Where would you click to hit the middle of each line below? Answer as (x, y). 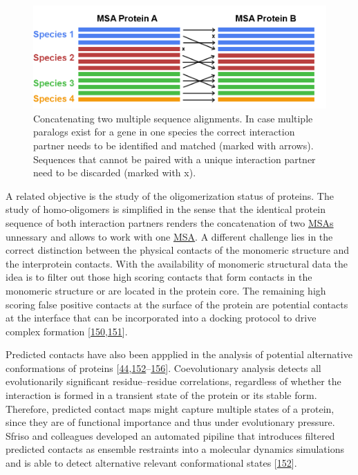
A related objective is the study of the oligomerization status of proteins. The (170, 195)
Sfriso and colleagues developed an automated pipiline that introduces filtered (170, 435)
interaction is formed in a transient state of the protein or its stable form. (161, 395)
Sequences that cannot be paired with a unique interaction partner (175, 159)
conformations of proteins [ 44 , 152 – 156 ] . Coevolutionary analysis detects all (163, 367)
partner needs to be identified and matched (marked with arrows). (173, 145)
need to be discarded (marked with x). (115, 173)
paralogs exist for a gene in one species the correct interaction (164, 132)
